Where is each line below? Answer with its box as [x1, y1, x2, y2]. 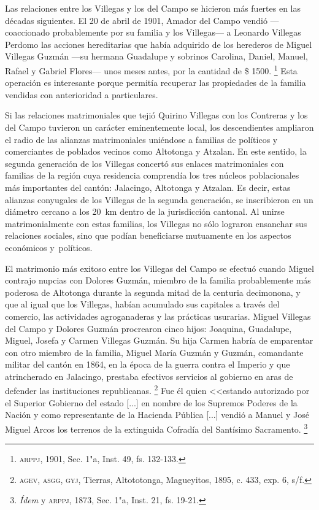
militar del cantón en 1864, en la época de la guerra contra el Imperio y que [5, 358, 290, 371]
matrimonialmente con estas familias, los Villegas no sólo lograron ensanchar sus [5, 217, 307, 230]
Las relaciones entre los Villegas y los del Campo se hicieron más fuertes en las [5, 2, 301, 14]
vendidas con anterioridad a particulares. [5, 88, 158, 101]
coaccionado [5, 26, 50, 39]
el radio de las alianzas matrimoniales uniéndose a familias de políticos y [5, 133, 278, 145]
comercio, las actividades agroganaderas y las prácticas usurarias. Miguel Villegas [5, 309, 311, 322]
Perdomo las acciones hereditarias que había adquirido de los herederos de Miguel [5, 37, 312, 50]
